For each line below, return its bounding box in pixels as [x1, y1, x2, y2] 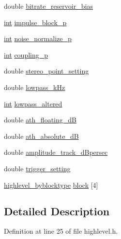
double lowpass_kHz [4, 82, 65, 92]
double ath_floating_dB [4, 115, 76, 125]
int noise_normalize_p [4, 33, 72, 44]
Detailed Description [4, 203, 110, 218]
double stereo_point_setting [4, 66, 89, 76]
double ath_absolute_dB [4, 131, 79, 141]
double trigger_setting [4, 163, 71, 173]
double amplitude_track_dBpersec [4, 147, 108, 157]
